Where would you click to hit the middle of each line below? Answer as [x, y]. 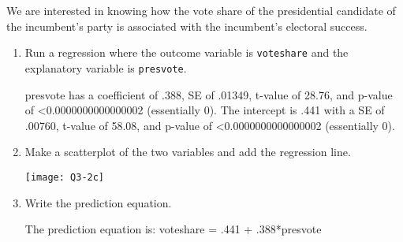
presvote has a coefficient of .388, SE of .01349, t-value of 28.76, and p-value [209, 94]
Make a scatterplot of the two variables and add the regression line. [188, 152]
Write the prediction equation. [98, 202]
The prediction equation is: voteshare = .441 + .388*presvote [173, 229]
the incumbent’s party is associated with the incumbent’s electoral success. [187, 26]
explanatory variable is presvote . [106, 67]
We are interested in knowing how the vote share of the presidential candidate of [201, 10]
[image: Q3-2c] [65, 177]
